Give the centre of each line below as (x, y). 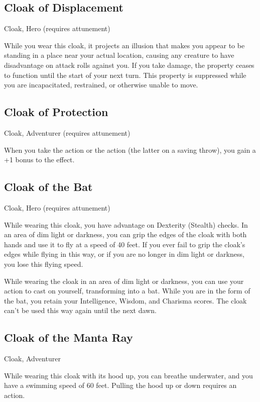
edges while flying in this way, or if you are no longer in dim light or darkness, (124, 254)
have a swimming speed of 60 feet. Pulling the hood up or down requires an (120, 385)
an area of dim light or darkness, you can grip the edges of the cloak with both (125, 234)
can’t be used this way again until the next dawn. (80, 310)
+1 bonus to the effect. (39, 160)
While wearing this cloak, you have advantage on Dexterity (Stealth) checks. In (126, 224)
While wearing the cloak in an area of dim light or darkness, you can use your (124, 281)
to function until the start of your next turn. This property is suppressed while (125, 75)
